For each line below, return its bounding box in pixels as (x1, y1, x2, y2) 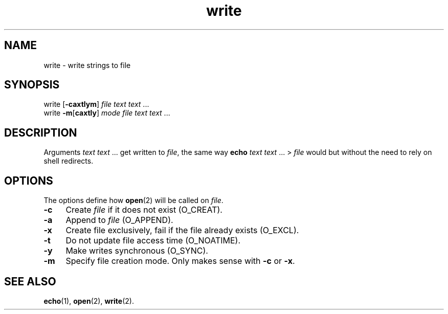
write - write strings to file (43, 60, 131, 70)
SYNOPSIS (4, 78, 60, 92)
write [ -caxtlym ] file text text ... (43, 100, 149, 109)
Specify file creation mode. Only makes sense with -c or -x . (65, 256, 295, 266)
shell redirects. (43, 156, 94, 166)
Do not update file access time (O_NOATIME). (65, 235, 241, 246)
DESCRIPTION (4, 126, 77, 139)
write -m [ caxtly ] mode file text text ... (43, 108, 170, 118)
